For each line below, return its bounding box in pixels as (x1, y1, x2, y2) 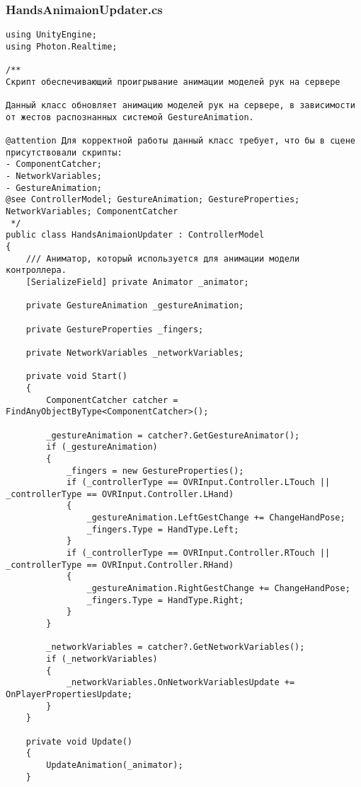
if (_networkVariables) (46, 654, 158, 664)
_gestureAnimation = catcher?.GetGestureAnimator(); (46, 430, 300, 441)
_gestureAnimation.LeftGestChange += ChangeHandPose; (86, 513, 345, 523)
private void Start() (25, 371, 127, 382)
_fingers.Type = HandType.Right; (86, 595, 244, 605)
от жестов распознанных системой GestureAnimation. (6, 112, 254, 122)
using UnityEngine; (6, 30, 97, 40)
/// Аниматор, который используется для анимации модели (25, 253, 300, 264)
